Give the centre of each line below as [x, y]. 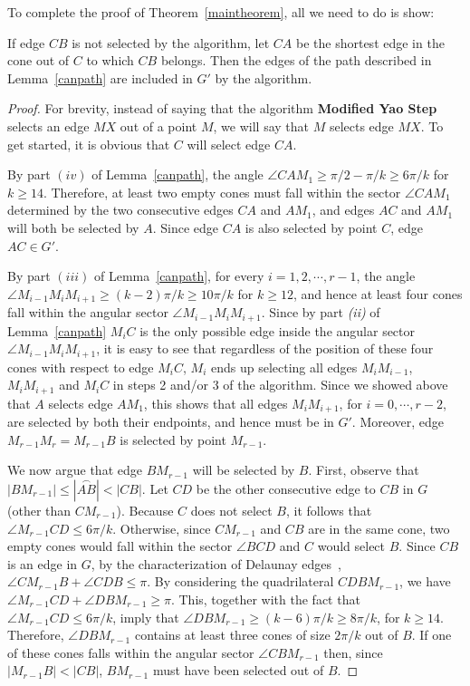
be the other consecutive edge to [286, 488]
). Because [145, 510]
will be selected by [244, 470]
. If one [432, 635]
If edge [26, 42]
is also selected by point [311, 227]
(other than [39, 510]
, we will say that [261, 126]
